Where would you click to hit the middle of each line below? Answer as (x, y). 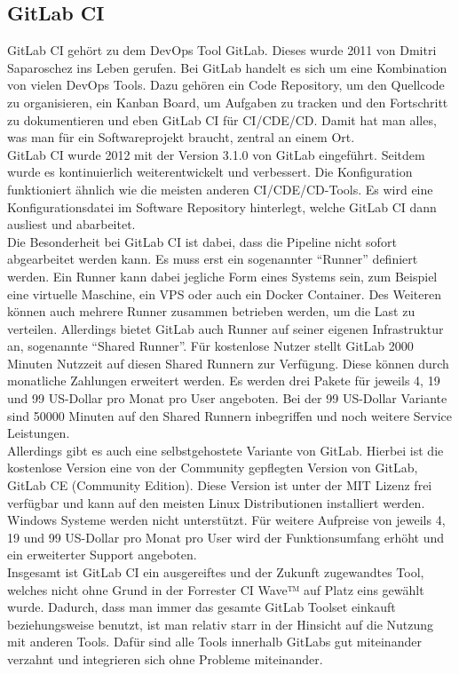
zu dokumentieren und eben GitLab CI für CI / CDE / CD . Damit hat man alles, (222, 119)
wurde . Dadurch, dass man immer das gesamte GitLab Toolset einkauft (202, 607)
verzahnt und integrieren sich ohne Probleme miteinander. (165, 658)
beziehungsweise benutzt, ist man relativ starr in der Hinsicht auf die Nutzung (221, 624)
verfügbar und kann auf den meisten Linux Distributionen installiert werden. (216, 502)
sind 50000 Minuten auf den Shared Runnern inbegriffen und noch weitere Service (230, 415)
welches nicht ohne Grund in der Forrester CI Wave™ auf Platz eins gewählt (216, 589)
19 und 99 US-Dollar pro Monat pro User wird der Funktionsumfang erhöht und (226, 537)
